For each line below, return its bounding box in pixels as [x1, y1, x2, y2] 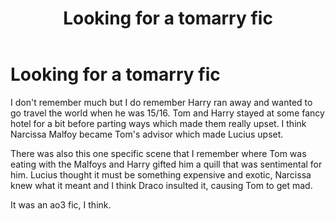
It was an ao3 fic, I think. [10, 198, 112, 211]
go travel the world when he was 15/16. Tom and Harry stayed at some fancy [10, 107, 325, 119]
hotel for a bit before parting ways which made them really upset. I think [10, 117, 307, 129]
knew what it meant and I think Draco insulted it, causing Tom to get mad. [10, 179, 313, 191]
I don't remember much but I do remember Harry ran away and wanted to [10, 96, 313, 108]
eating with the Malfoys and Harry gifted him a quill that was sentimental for [10, 158, 323, 170]
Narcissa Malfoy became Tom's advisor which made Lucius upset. [10, 128, 284, 140]
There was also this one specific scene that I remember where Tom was [10, 147, 307, 159]
